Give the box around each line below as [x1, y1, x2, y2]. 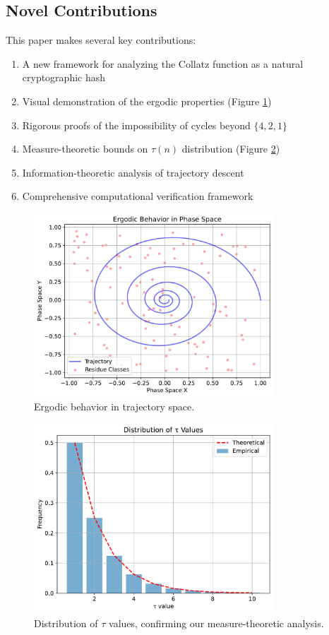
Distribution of [34, 616, 98, 631]
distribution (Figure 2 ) [181, 141, 280, 156]
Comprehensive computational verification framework [22, 189, 253, 203]
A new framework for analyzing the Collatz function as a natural [22, 56, 304, 71]
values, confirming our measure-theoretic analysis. [109, 616, 324, 631]
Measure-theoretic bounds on [22, 141, 148, 156]
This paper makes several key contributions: [6, 32, 196, 47]
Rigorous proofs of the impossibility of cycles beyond [22, 117, 251, 132]
